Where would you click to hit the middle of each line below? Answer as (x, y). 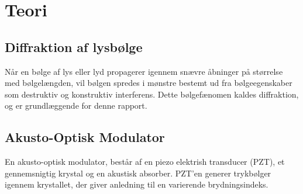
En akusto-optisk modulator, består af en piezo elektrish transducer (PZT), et (145, 162)
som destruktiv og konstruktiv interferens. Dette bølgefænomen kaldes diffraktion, (152, 94)
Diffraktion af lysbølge (74, 46)
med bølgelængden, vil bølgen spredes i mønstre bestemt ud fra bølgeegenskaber (149, 83)
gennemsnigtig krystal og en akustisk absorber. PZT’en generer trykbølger (138, 173)
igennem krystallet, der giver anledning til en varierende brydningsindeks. (137, 184)
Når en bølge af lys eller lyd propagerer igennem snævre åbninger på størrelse (144, 71)
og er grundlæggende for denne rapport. (76, 105)
